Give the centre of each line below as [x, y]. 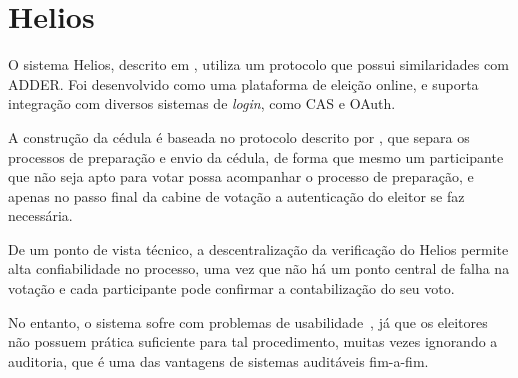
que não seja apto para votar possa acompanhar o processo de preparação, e [241, 176]
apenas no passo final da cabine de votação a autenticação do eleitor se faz [236, 195]
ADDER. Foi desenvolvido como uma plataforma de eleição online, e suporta [243, 83]
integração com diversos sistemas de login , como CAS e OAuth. [202, 103]
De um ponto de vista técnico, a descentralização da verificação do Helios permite [258, 248]
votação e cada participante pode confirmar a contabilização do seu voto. [231, 288]
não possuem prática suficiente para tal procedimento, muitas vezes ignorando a [253, 341]
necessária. [40, 215]
